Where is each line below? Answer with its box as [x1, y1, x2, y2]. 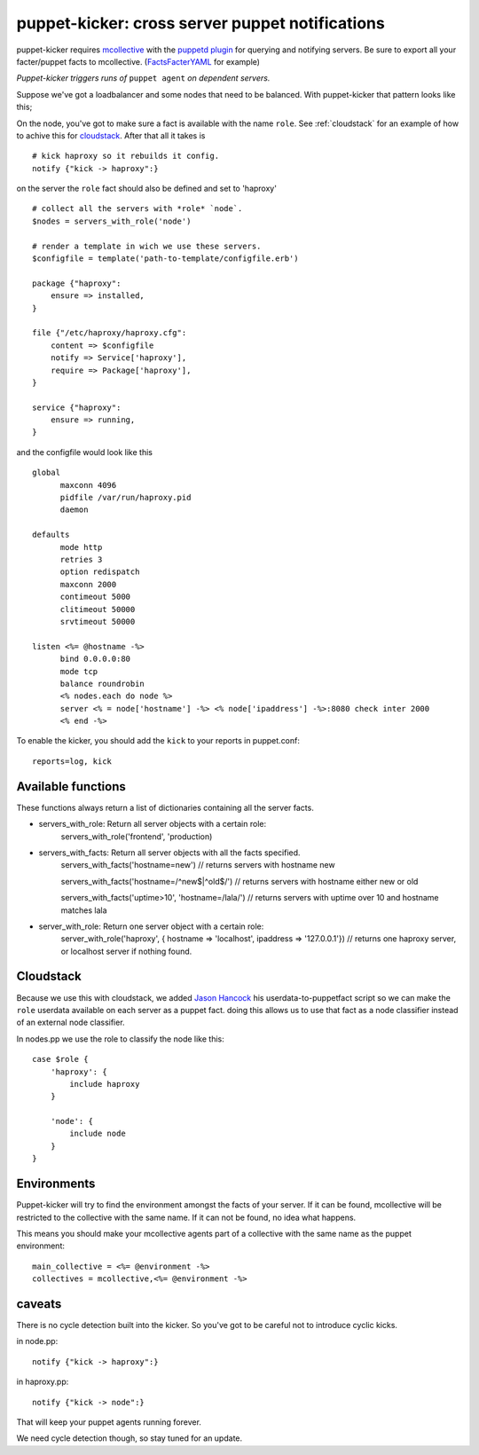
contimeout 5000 [59, 592, 131, 602]
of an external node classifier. [16, 1017, 125, 1028]
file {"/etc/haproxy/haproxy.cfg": [32, 328, 187, 338]
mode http [59, 542, 103, 552]
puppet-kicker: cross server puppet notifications [16, 13, 385, 33]
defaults [32, 530, 70, 540]
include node [69, 1129, 126, 1139]
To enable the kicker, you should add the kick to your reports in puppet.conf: [16, 735, 301, 746]
